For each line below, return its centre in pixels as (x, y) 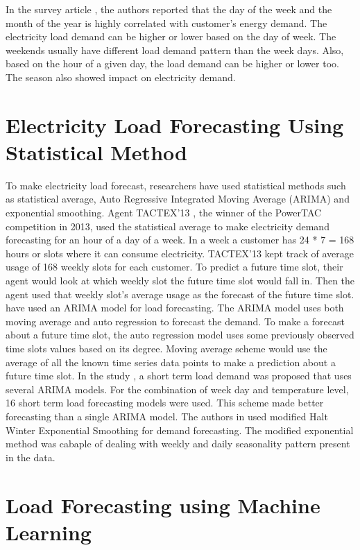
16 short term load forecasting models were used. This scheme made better (165, 403)
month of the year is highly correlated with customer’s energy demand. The (166, 23)
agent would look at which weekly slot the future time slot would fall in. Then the (180, 281)
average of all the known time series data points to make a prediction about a (171, 362)
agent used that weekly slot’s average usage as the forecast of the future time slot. (180, 294)
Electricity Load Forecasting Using (175, 124)
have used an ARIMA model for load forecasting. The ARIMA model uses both (175, 308)
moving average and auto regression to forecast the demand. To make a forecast (175, 321)
